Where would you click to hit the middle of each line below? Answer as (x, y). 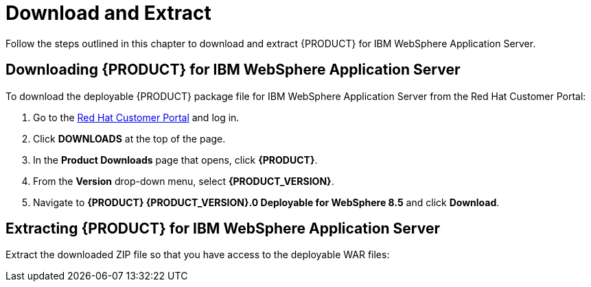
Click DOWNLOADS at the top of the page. (129, 138)
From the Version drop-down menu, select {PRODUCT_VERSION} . (184, 181)
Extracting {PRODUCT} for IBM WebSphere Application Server (223, 229)
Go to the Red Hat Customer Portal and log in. (136, 117)
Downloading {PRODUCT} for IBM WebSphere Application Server (233, 70)
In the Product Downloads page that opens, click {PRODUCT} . (175, 160)
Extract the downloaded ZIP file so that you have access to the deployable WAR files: (198, 255)
